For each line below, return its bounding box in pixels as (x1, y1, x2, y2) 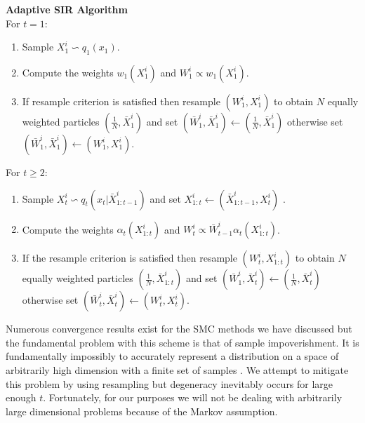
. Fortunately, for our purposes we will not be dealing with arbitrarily (43, 390, 343, 405)
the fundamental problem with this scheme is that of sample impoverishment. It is (6, 335, 359, 349)
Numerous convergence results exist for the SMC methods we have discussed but (6, 321, 352, 336)
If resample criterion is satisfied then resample (22, 93, 220, 108)
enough (6, 390, 36, 405)
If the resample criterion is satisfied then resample (22, 250, 237, 265)
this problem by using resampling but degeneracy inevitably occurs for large (6, 376, 333, 391)
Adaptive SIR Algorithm (6, 2, 128, 16)
